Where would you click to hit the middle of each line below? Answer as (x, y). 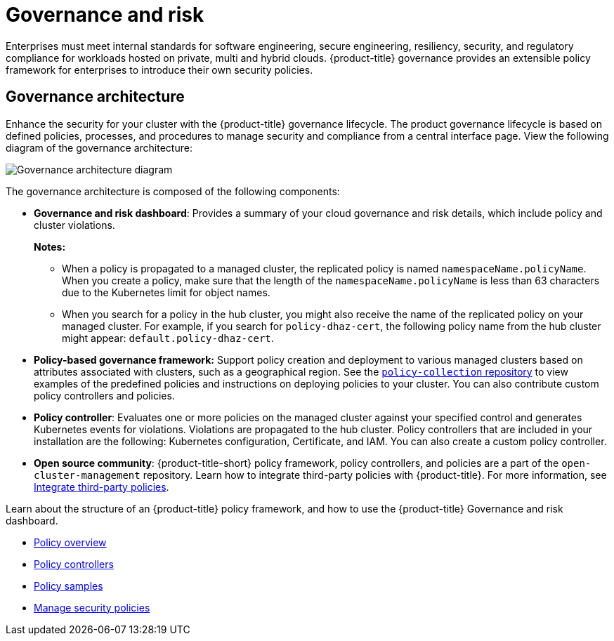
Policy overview (70, 542)
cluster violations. (74, 225)
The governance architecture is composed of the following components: (173, 191)
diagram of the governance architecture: (99, 147)
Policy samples (68, 586)
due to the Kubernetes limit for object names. (166, 292)
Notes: (50, 246)
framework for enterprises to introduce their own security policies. (159, 70)
